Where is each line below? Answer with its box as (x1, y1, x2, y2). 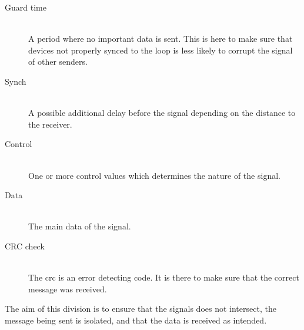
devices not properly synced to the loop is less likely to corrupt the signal (28, 44, 293, 56)
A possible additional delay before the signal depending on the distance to (28, 106, 296, 119)
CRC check (5, 239, 45, 252)
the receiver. (28, 118, 72, 130)
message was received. (28, 282, 107, 295)
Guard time (5, 1, 46, 13)
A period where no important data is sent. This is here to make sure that (28, 32, 293, 45)
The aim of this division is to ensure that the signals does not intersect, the (5, 302, 276, 315)
